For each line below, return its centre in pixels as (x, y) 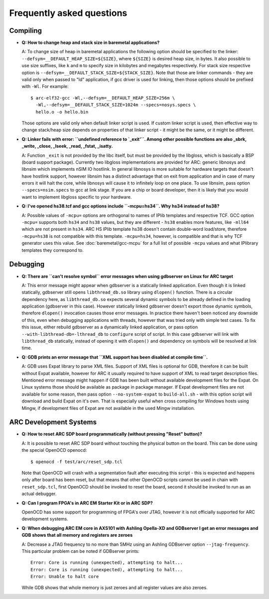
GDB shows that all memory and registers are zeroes (77, 535)
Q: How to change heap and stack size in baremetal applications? (91, 43)
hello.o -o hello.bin (62, 112)
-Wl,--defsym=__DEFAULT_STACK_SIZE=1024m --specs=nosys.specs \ (116, 105)
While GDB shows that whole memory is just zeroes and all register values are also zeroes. (115, 588)
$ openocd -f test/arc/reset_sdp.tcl (77, 462)
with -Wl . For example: (45, 87)
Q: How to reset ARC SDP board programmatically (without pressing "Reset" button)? (112, 434)
